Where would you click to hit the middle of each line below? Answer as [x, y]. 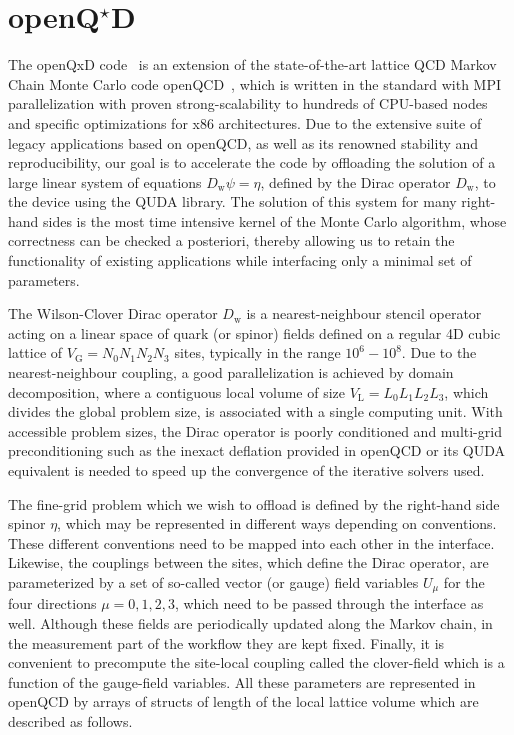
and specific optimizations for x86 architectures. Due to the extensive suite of [245, 122]
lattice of [35, 352]
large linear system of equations [105, 181]
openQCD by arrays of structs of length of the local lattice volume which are [243, 701]
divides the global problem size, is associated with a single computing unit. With [255, 411]
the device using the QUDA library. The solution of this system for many [232, 201]
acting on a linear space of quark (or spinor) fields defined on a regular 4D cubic [254, 332]
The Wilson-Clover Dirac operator [113, 313]
